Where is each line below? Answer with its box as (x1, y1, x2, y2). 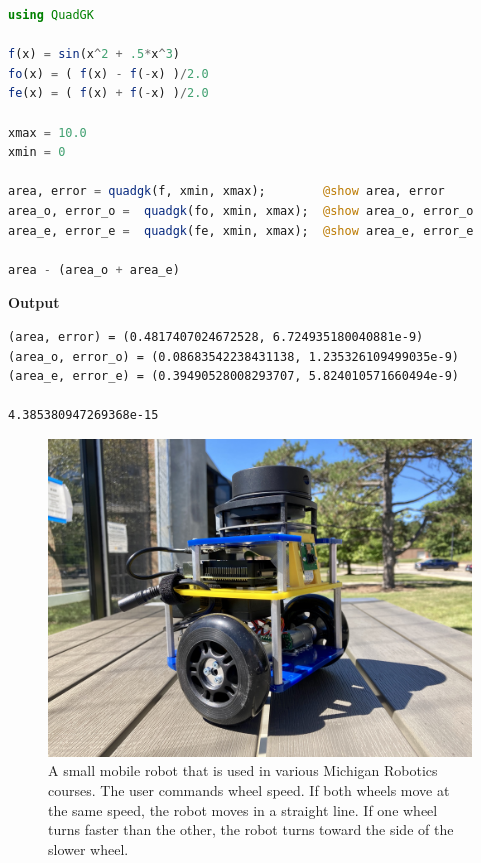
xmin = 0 (8, 145, 66, 160)
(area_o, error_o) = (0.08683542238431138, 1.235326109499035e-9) (8, 349, 460, 364)
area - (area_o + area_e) (8, 262, 180, 277)
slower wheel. (48, 838, 129, 859)
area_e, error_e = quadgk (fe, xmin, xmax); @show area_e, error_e (8, 223, 474, 238)
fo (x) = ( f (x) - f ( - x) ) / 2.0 (8, 66, 209, 81)
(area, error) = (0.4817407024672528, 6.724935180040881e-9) (8, 329, 424, 344)
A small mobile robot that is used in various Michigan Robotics (48, 760, 438, 781)
